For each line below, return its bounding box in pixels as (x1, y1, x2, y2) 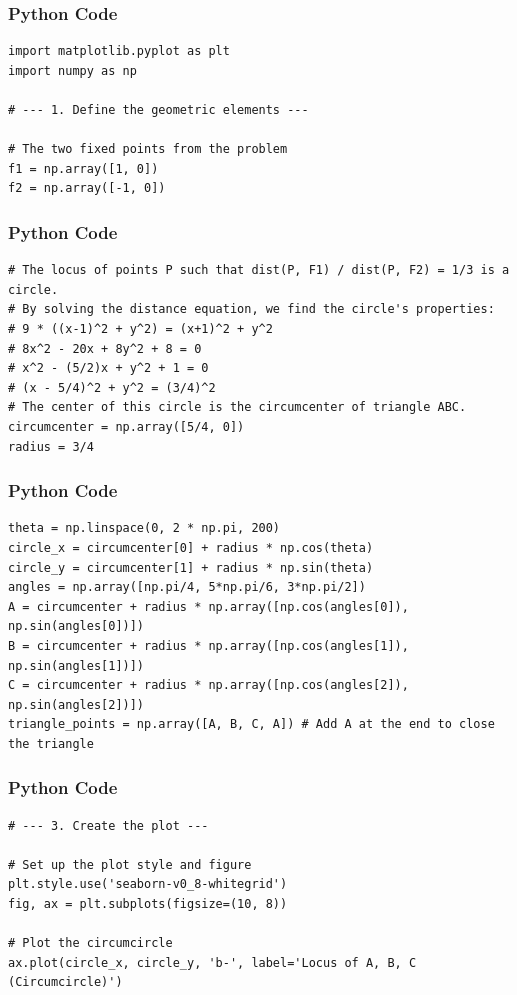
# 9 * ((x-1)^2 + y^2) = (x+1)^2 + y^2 (8, 321, 273, 336)
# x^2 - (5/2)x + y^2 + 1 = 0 (8, 361, 209, 376)
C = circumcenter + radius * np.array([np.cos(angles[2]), (8, 678, 409, 693)
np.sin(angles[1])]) (8, 658, 145, 673)
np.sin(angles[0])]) (8, 619, 145, 634)
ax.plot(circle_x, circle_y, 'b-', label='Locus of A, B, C (8, 955, 417, 970)
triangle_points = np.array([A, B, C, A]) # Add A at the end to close (8, 717, 495, 732)
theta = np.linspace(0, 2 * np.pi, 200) (8, 521, 281, 536)
